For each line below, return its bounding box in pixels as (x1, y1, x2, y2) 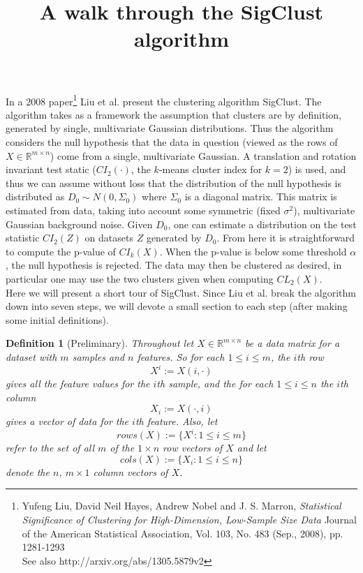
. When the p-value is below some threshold (159, 244, 347, 258)
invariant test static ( (6, 162, 96, 177)
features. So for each (137, 349, 225, 364)
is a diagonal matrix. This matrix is (184, 189, 337, 204)
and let (237, 440, 267, 455)
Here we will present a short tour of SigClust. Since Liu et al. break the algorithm (6, 285, 356, 299)
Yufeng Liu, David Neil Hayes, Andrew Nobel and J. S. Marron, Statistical (22, 498, 341, 513)
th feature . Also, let (135, 414, 218, 429)
